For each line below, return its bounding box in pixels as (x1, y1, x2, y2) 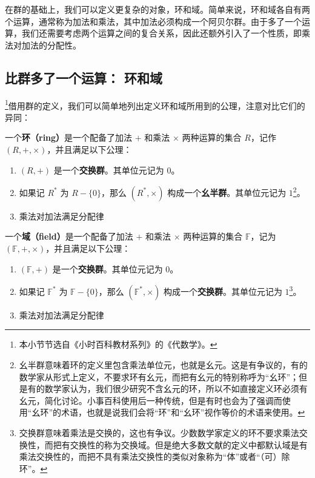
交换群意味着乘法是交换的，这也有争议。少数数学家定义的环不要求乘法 (19, 426, 299, 439)
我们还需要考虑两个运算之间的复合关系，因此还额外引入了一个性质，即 (21, 27, 302, 39)
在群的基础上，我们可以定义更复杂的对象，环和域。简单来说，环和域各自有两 (5, 3, 310, 15)
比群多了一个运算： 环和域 (5, 68, 163, 87)
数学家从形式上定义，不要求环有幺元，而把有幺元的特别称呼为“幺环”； (19, 370, 299, 383)
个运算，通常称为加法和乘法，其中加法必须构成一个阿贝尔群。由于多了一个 (5, 15, 302, 27)
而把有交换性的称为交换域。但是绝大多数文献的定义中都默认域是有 (44, 438, 308, 451)
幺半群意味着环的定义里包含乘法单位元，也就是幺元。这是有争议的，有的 (19, 358, 308, 371)
